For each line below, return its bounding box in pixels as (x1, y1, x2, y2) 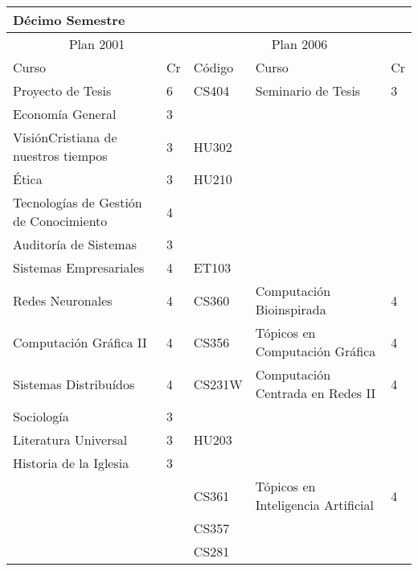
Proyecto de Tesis (13, 81, 112, 100)
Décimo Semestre (13, 10, 125, 29)
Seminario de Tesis (255, 81, 361, 100)
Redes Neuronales (13, 290, 113, 310)
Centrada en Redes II (255, 384, 376, 402)
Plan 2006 (271, 35, 328, 53)
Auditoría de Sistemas (13, 235, 137, 253)
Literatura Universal (13, 430, 128, 449)
